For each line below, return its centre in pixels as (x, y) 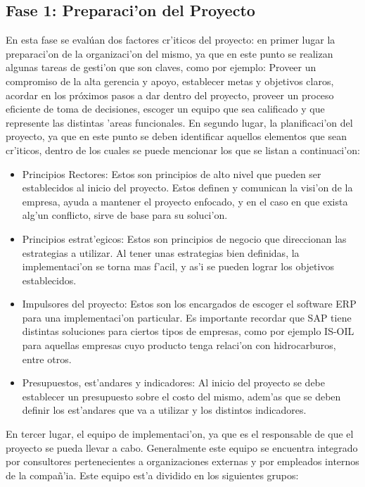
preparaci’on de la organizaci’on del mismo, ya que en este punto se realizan (169, 53)
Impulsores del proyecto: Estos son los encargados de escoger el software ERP (189, 304)
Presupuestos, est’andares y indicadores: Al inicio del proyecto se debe (174, 382)
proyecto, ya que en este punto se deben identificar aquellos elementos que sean (176, 136)
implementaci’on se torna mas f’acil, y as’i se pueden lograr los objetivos (178, 266)
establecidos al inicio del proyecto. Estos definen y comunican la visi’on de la (187, 188)
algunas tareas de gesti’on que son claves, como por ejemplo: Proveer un (161, 67)
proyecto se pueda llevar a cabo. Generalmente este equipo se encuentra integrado (182, 447)
